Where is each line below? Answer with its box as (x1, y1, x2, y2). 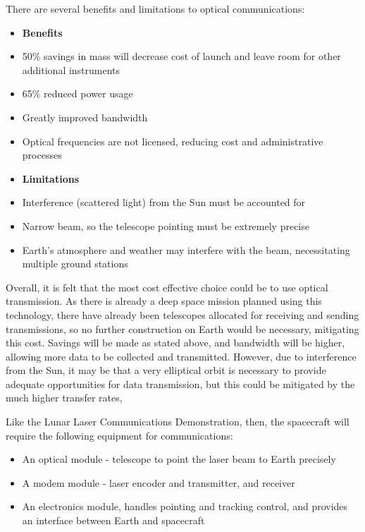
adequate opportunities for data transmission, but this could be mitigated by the (6, 376, 355, 391)
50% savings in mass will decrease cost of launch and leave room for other (22, 49, 341, 64)
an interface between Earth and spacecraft (22, 513, 205, 528)
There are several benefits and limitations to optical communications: (6, 1, 305, 16)
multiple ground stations (22, 256, 128, 271)
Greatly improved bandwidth (22, 109, 148, 124)
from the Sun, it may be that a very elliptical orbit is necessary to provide (6, 363, 326, 377)
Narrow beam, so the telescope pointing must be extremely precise (22, 218, 309, 233)
